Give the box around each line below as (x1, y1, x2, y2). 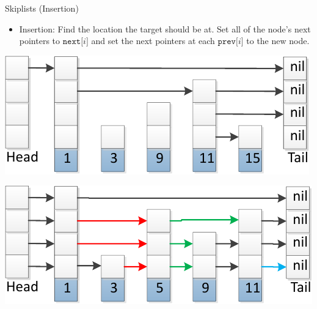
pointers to (19, 34, 60, 47)
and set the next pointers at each (91, 34, 215, 47)
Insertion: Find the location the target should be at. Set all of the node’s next (19, 22, 311, 35)
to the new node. (246, 34, 310, 47)
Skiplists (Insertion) (5, 2, 79, 14)
